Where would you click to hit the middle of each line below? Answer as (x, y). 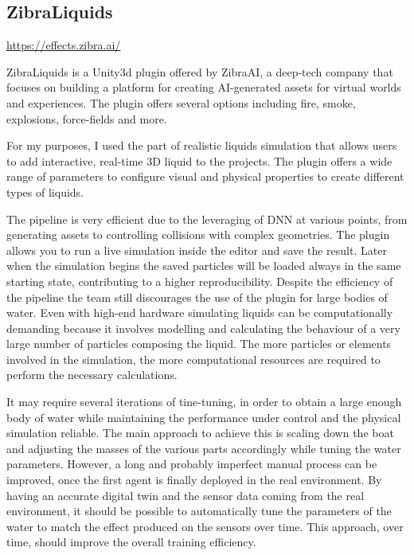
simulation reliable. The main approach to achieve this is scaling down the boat (200, 433)
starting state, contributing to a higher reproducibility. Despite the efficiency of (200, 281)
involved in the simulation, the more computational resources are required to (193, 359)
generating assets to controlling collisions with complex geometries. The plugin (198, 235)
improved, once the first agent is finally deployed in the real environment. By (194, 480)
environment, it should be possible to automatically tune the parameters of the (199, 511)
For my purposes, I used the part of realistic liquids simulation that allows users (202, 145)
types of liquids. (45, 192)
